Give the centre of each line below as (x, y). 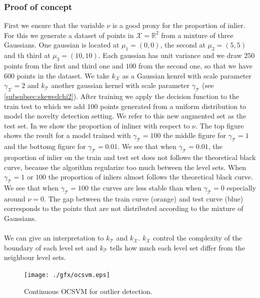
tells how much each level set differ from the (177, 247)
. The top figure (220, 125)
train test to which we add (44, 106)
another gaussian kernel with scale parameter (120, 85)
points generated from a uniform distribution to (173, 106)
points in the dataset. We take (63, 75)
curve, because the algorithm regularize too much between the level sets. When (125, 167)
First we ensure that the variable (54, 25)
